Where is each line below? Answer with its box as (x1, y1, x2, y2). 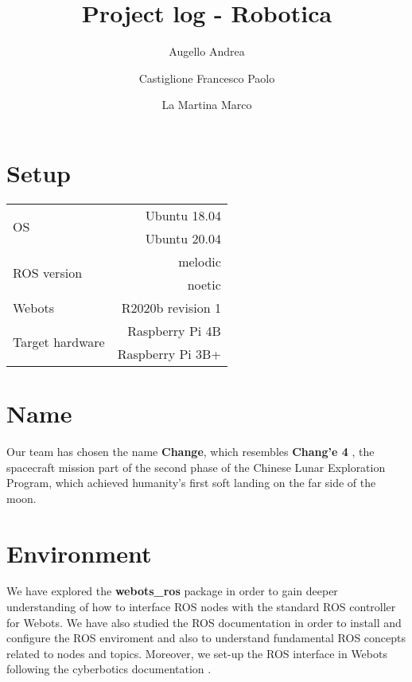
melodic (178, 251, 221, 271)
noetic (187, 275, 221, 294)
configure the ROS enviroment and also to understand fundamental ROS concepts (6, 629, 406, 646)
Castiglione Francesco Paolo (138, 69, 275, 86)
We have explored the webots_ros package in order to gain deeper (6, 583, 338, 599)
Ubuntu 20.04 (145, 228, 221, 247)
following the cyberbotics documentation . (6, 661, 212, 677)
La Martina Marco (161, 96, 252, 113)
